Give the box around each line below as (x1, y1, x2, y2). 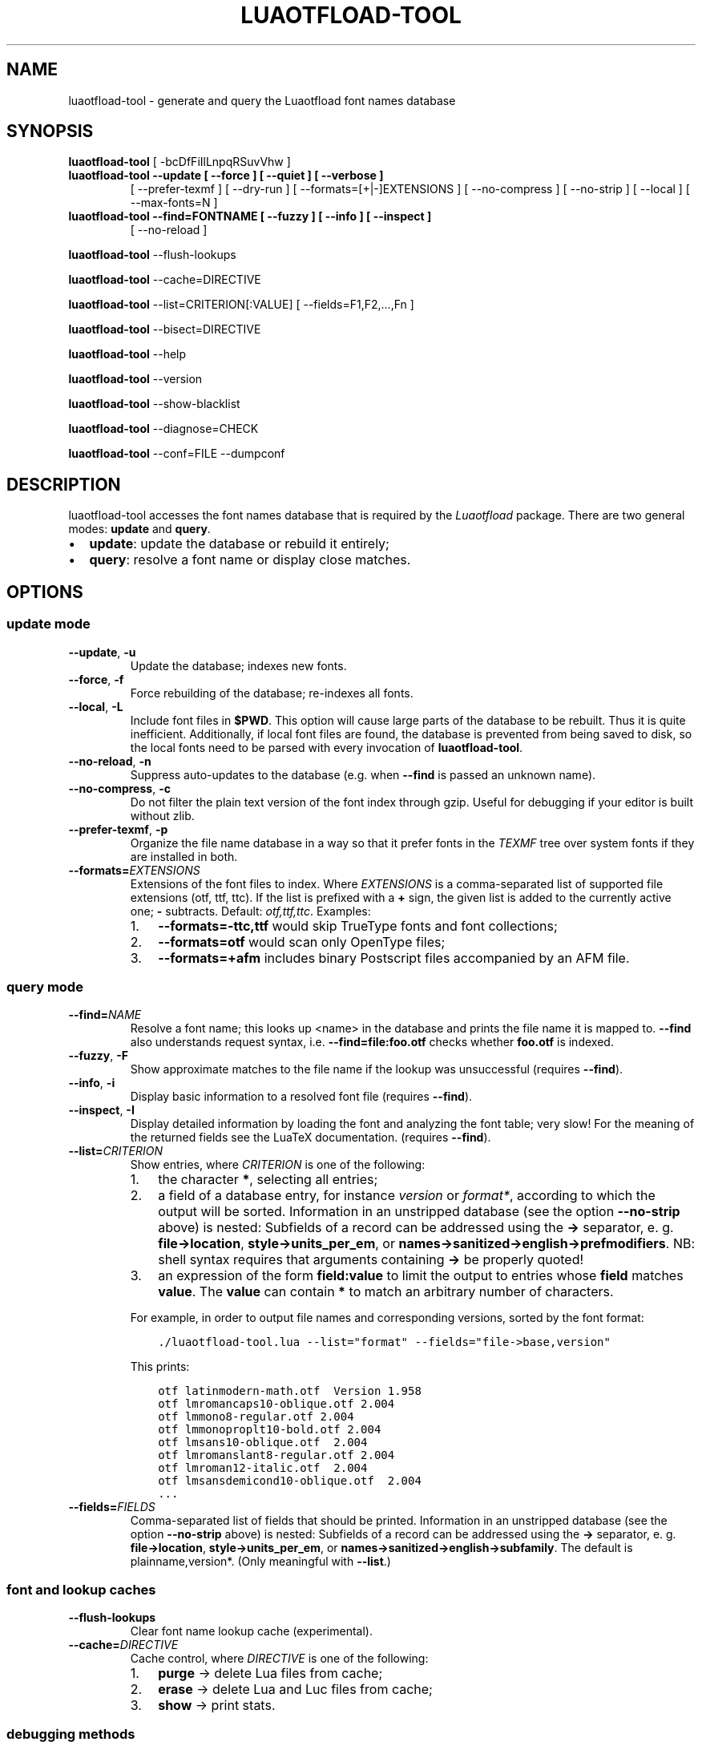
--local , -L (68, 699, 123, 713)
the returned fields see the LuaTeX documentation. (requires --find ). (130, 1130, 491, 1145)
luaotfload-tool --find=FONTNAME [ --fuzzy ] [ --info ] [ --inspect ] (68, 209, 432, 224)
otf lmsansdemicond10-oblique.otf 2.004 (158, 1474, 422, 1488)
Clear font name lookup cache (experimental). (130, 1624, 373, 1638)
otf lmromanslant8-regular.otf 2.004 (158, 1449, 395, 1462)
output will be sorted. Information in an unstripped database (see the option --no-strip (158, 1203, 680, 1220)
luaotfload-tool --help (68, 347, 187, 362)
